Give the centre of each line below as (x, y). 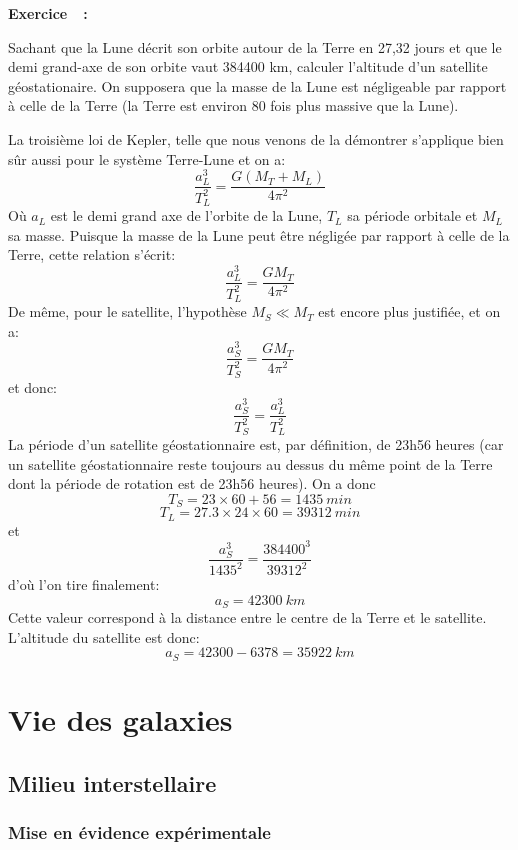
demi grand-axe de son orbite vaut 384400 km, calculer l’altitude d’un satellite (248, 66)
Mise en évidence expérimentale (139, 831)
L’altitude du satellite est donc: (104, 636)
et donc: (32, 387)
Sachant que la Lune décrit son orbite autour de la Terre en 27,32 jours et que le (255, 46)
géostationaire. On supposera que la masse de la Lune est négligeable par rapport (257, 85)
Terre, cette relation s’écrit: (92, 254)
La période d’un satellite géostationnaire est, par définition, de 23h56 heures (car (256, 443)
